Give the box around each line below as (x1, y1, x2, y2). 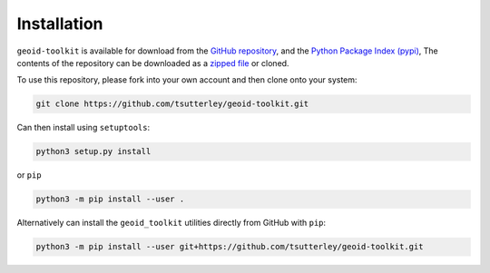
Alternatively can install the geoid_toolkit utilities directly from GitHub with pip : (16, 218, 327, 229)
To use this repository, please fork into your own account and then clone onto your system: (16, 74, 358, 85)
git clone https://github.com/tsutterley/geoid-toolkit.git (35, 99, 309, 109)
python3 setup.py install (35, 146, 152, 157)
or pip (16, 170, 42, 180)
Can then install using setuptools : (16, 122, 151, 133)
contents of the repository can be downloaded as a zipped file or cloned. (16, 57, 289, 68)
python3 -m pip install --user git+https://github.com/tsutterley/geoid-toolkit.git (35, 241, 424, 252)
